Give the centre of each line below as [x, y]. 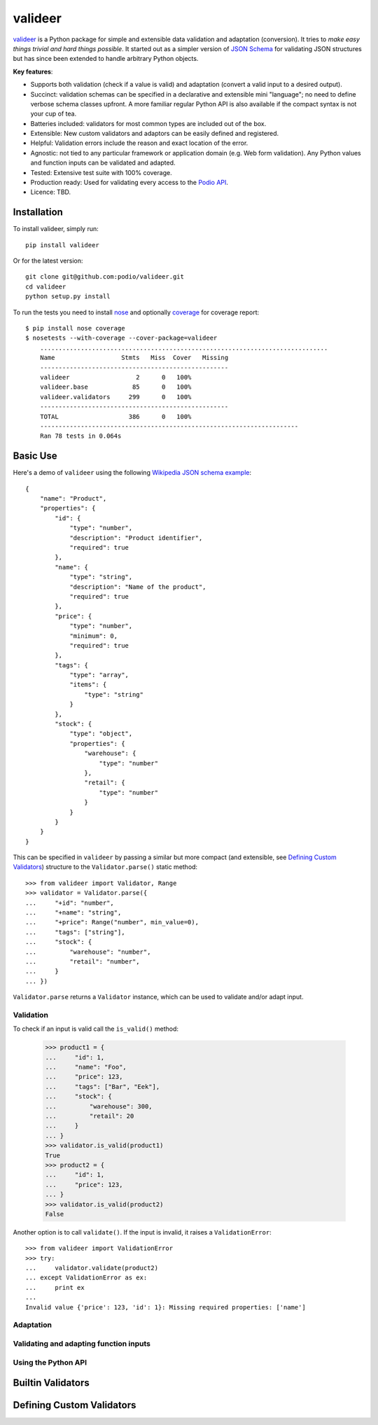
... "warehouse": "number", [88, 952]
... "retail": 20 [90, 1116]
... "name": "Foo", [86, 1067]
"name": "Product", [73, 499]
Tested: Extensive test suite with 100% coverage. [101, 172]
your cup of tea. [54, 114]
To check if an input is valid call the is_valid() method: [96, 1029]
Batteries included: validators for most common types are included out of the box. [148, 123]
